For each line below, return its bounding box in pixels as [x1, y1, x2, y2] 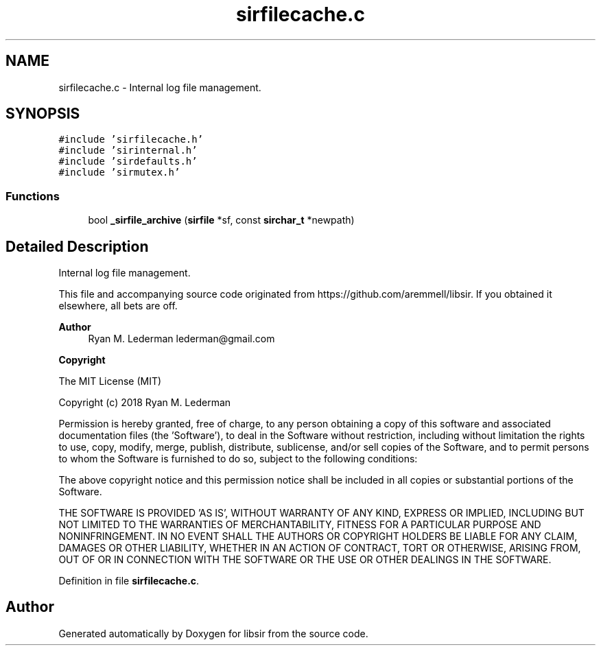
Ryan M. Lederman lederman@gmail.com [88, 333, 275, 345]
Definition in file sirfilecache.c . [58, 575, 200, 587]
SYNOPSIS [5, 105, 80, 123]
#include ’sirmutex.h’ [58, 167, 180, 178]
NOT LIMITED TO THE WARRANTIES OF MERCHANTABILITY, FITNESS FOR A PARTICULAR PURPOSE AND [58, 519, 541, 531]
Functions [5, 189, 60, 203]
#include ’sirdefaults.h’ [58, 156, 198, 167]
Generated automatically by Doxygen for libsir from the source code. [58, 627, 368, 639]
